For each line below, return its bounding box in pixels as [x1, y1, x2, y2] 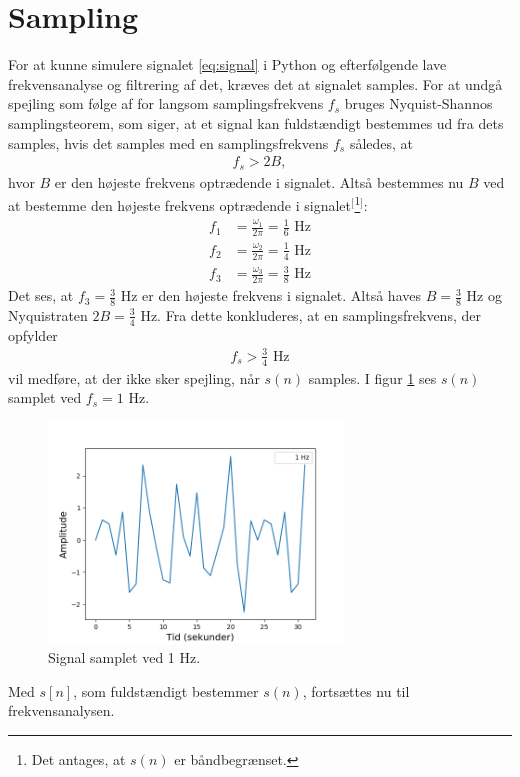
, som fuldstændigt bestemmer [73, 680, 259, 701]
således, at [349, 132, 414, 153]
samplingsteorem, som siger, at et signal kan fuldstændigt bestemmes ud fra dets [8, 112, 504, 133]
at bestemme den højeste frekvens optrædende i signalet [8, 194, 351, 215]
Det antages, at [31, 749, 126, 769]
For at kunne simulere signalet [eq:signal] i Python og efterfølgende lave [8, 54, 447, 75]
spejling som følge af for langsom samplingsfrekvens [8, 93, 324, 114]
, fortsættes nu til [302, 680, 410, 701]
